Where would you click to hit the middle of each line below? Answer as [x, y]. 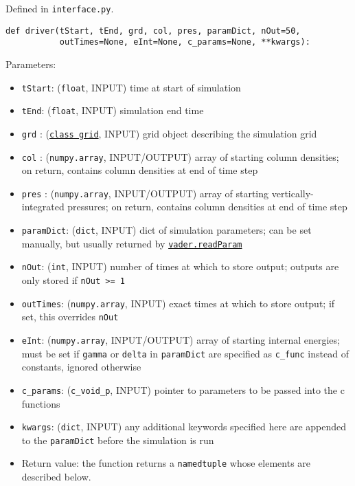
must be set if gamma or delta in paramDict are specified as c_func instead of [185, 353]
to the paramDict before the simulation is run [118, 440]
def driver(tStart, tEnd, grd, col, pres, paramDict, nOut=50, [153, 31]
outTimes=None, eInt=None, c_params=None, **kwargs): [185, 42]
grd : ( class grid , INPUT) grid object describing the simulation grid [169, 133]
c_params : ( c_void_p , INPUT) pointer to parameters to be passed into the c [183, 389]
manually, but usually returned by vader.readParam [132, 243]
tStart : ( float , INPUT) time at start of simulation [131, 87]
